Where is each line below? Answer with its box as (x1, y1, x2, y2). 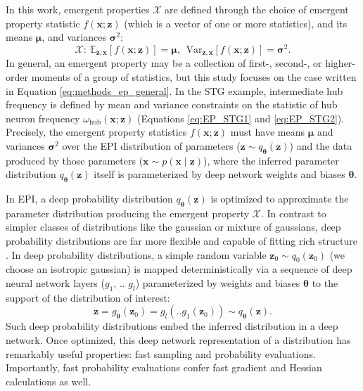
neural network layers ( (6, 276, 105, 290)
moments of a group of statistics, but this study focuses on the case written (31, 69, 357, 84)
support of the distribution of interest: (6, 290, 170, 305)
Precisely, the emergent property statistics (6, 124, 187, 139)
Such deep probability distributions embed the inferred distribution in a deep (6, 319, 338, 333)
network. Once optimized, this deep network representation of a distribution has (6, 333, 351, 347)
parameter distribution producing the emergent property (6, 205, 250, 220)
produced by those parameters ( (6, 153, 144, 167)
